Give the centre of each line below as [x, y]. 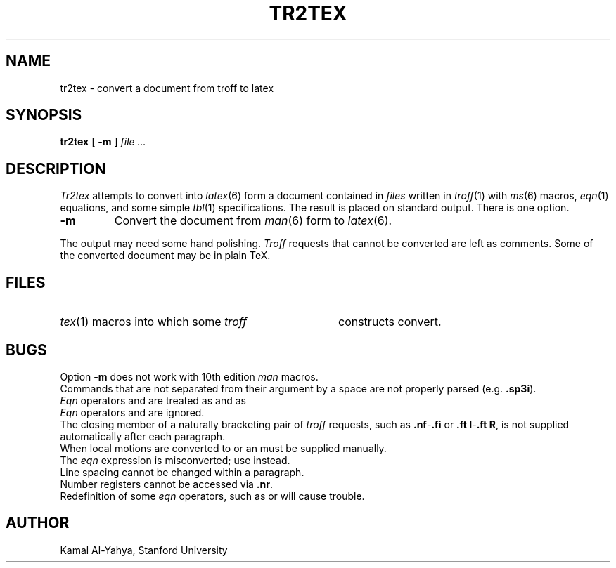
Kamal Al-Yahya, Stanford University [144, 550]
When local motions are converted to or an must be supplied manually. [223, 448]
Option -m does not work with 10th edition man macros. [189, 376]
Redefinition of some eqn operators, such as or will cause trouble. [212, 496]
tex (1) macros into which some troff [154, 322]
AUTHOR [38, 523]
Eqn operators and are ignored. [132, 412]
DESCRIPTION [56, 169]
